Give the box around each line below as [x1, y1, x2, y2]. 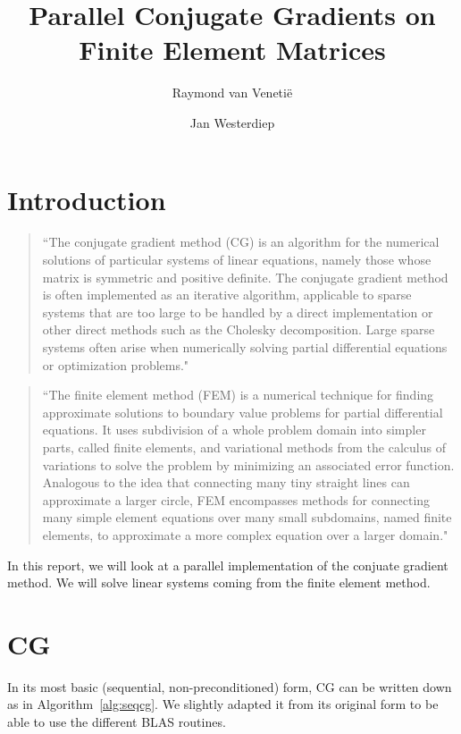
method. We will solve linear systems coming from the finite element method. [7, 573, 431, 592]
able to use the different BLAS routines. [7, 713, 226, 731]
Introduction [7, 181, 166, 217]
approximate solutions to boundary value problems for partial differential [42, 402, 443, 421]
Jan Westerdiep [189, 113, 275, 131]
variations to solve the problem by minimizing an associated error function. [42, 455, 455, 474]
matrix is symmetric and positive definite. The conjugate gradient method [42, 267, 448, 286]
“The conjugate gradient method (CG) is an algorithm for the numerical [42, 232, 440, 251]
